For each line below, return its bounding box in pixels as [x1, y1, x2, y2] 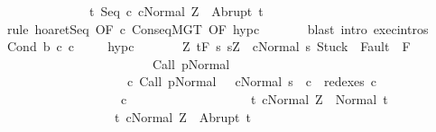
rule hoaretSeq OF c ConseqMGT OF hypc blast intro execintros [6, 19, 429, 38]
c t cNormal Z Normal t [120, 89, 388, 108]
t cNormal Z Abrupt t [114, 107, 251, 126]
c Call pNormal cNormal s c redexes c [126, 72, 376, 91]
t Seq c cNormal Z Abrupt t [88, 2, 264, 20]
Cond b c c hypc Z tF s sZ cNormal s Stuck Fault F [6, 37, 411, 56]
